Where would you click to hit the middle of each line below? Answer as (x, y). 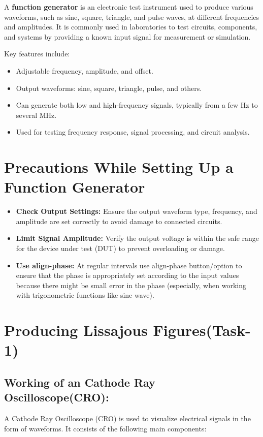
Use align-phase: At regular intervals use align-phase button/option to (129, 265)
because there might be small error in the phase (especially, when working (131, 285)
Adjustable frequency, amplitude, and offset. (85, 70)
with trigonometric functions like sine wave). (85, 295)
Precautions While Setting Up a (119, 167)
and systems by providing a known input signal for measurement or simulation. (127, 36)
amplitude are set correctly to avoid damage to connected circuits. (119, 221)
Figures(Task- (202, 330)
